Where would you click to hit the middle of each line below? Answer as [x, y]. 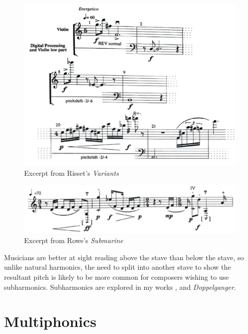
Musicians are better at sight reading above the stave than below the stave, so [124, 257]
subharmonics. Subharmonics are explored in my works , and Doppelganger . [120, 287]
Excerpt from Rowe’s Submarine [74, 240]
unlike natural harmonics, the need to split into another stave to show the [117, 267]
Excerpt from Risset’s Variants [71, 173]
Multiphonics [50, 321]
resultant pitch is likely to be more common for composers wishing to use [116, 277]
